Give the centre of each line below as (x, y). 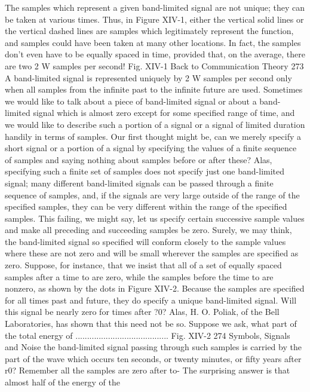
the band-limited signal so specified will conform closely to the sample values (145, 241)
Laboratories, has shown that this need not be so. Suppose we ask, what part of (151, 324)
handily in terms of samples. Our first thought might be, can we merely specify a (153, 136)
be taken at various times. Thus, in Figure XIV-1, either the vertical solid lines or (154, 19)
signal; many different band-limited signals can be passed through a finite (139, 183)
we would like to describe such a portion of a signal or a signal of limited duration (155, 124)
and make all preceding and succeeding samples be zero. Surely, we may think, (148, 230)
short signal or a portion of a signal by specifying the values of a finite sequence (151, 148)
